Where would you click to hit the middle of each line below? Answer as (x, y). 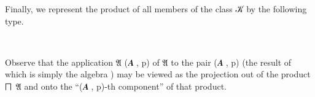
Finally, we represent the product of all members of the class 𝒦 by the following (156, 9)
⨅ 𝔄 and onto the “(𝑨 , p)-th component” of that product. (116, 86)
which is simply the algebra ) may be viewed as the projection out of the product (158, 74)
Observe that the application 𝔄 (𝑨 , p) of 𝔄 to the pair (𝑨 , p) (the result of (148, 62)
